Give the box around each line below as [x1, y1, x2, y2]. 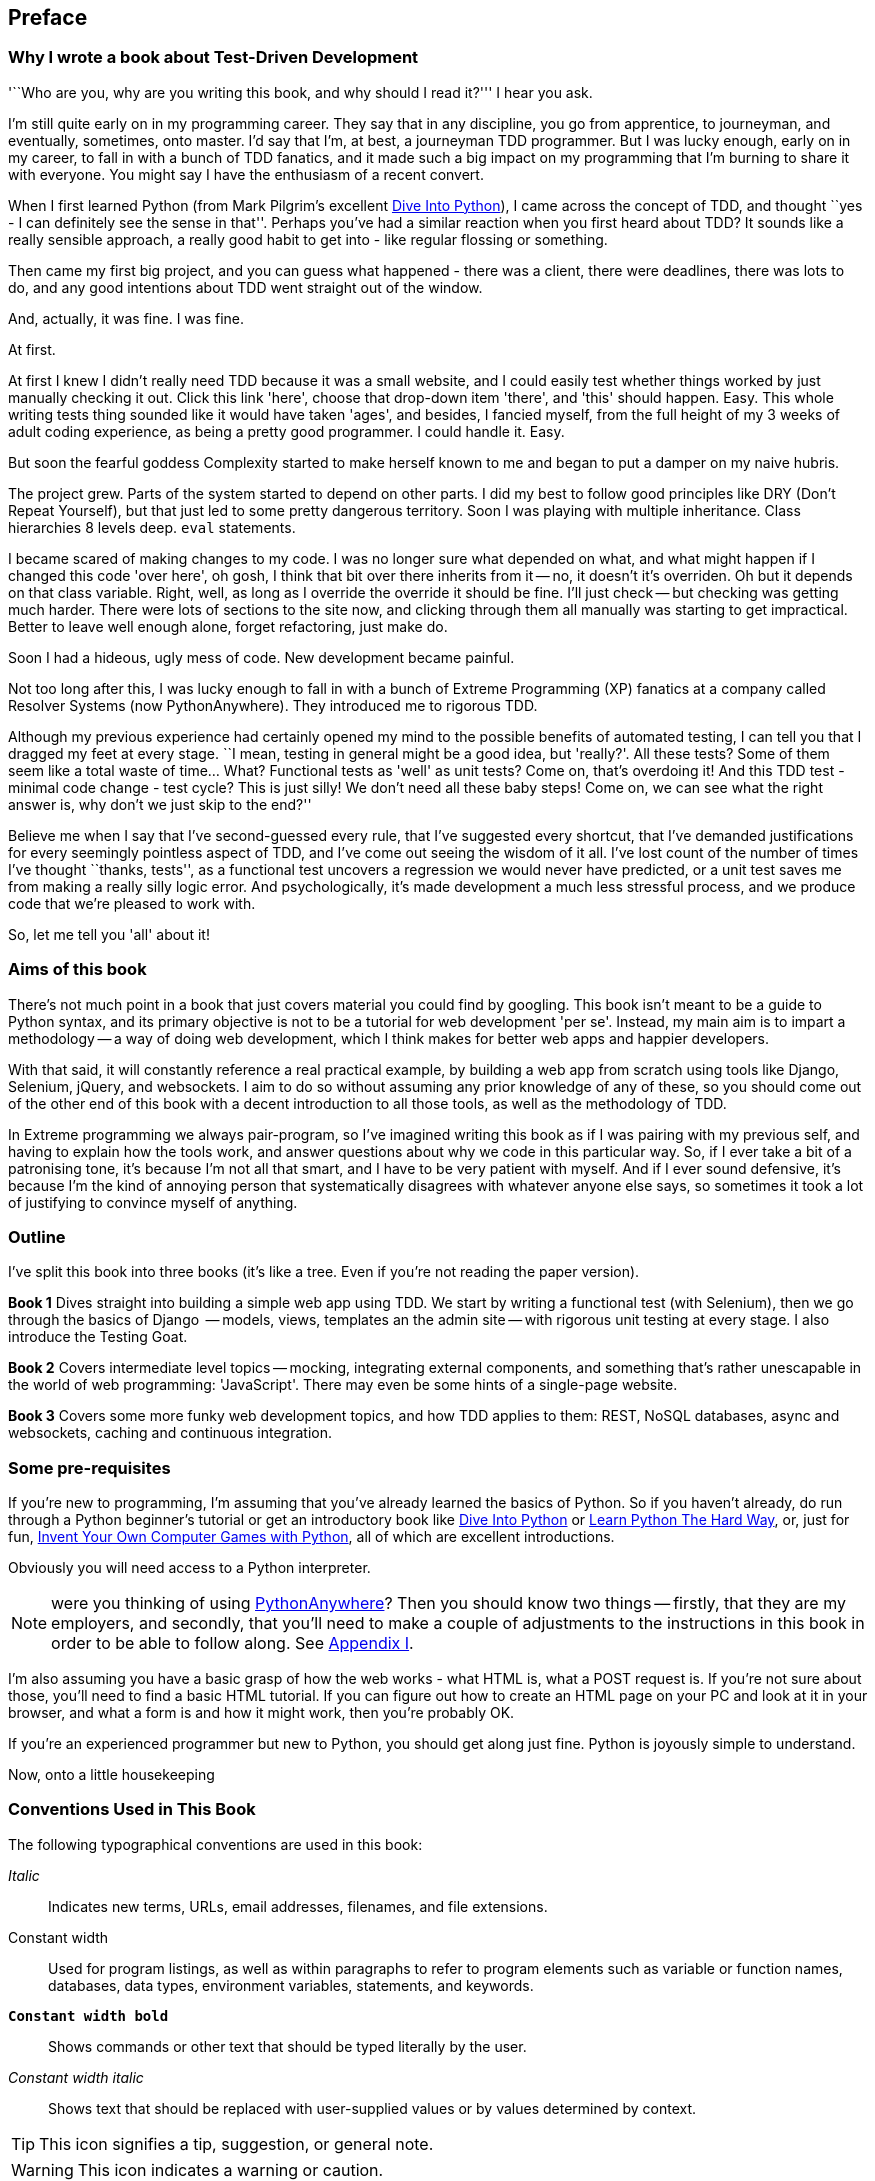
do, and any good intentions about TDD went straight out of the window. [8, 278, 483, 296]
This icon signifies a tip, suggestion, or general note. [39, 2133, 434, 2154]
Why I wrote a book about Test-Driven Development [8, 47, 419, 68]
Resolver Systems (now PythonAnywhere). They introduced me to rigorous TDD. [8, 696, 538, 714]
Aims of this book [8, 959, 147, 980]
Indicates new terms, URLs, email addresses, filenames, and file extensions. [48, 1897, 548, 1915]
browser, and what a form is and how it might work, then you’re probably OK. [8, 1704, 515, 1722]
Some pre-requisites [8, 1457, 171, 1478]
